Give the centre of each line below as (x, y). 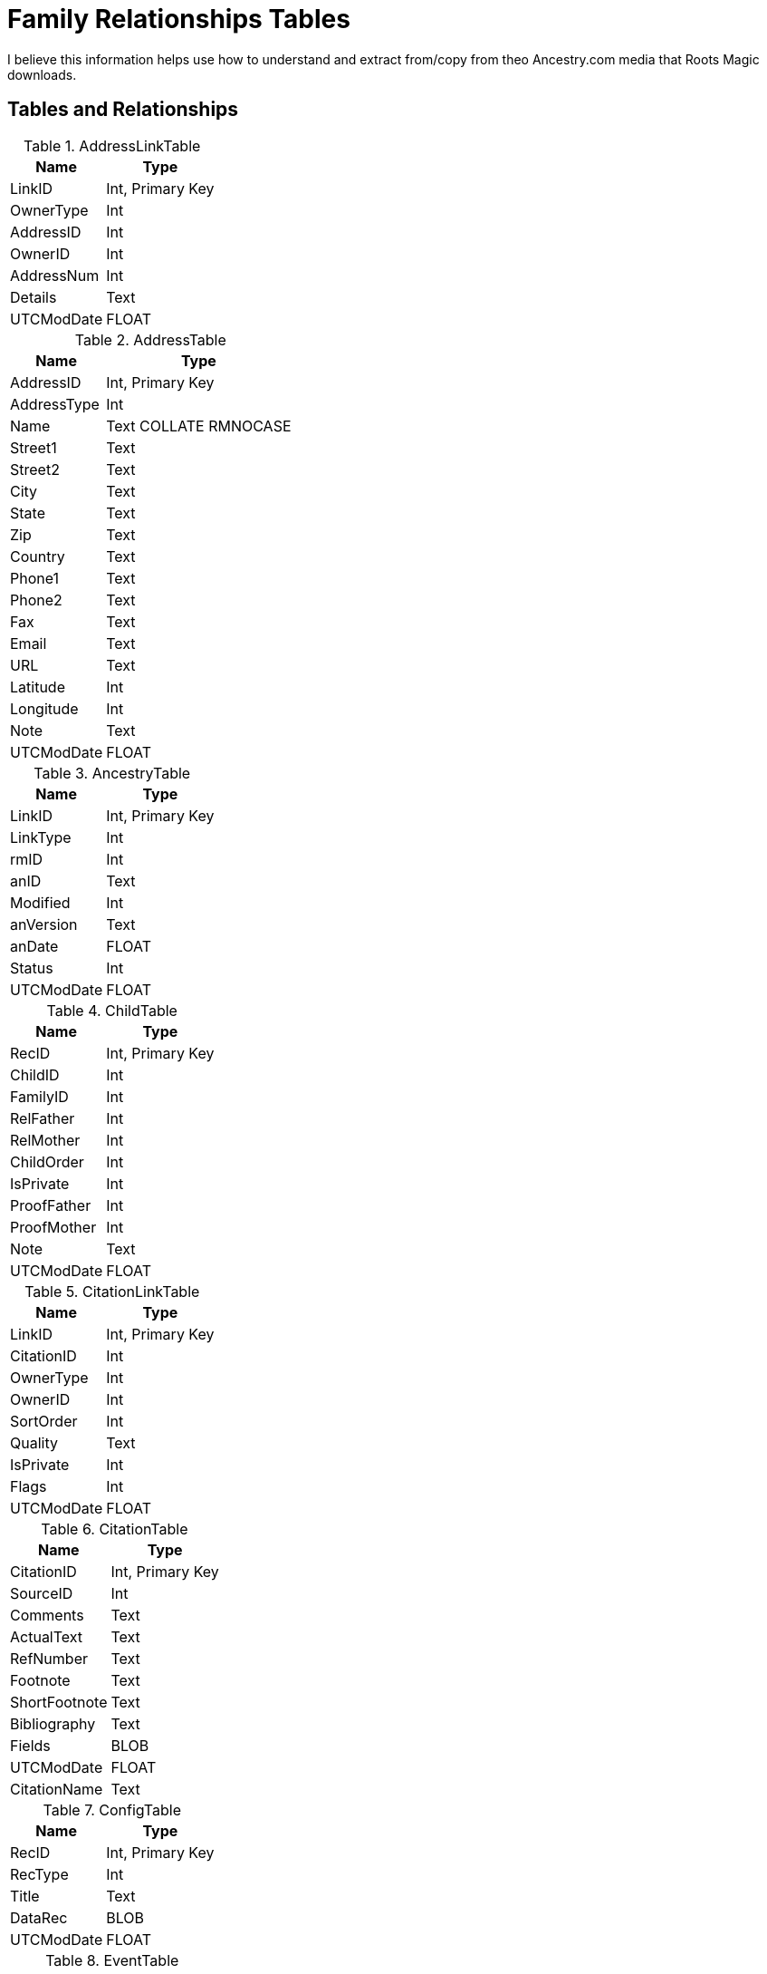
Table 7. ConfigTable (112, 1809)
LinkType (41, 837)
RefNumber (49, 1658)
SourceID (42, 1593)
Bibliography (53, 1723)
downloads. (42, 74)
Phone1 (35, 578)
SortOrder (44, 1421)
